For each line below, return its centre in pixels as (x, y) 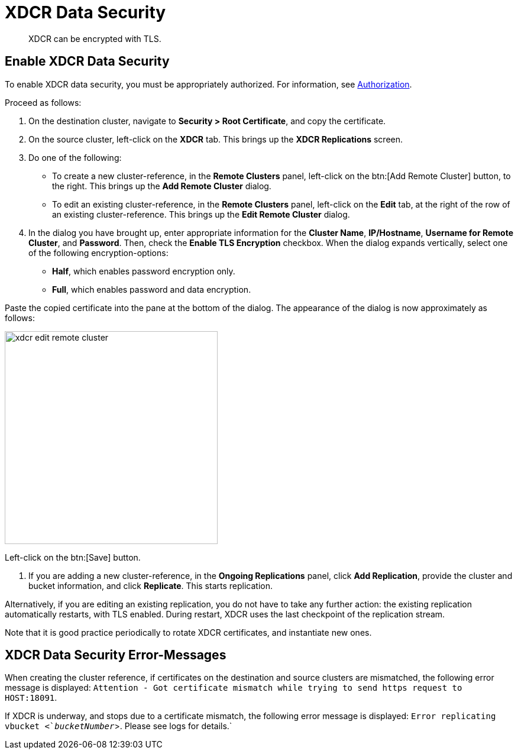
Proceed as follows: (43, 102)
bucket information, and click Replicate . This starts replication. (150, 585)
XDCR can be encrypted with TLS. (95, 38)
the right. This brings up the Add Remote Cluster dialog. (162, 186)
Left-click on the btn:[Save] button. (73, 557)
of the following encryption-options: (98, 253)
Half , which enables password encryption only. (144, 271)
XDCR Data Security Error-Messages (116, 655)
